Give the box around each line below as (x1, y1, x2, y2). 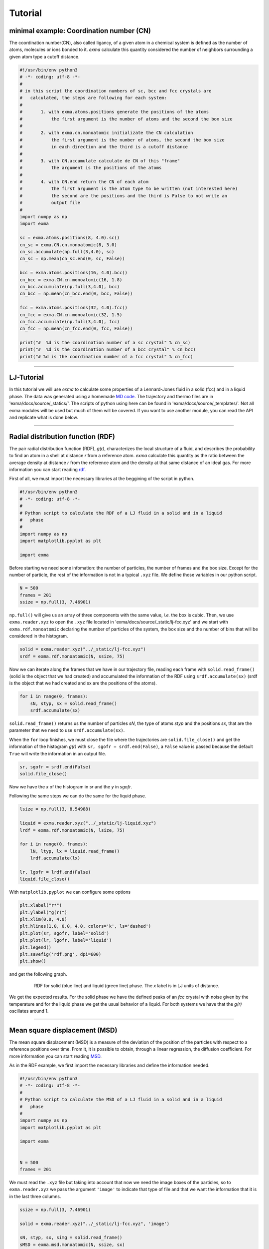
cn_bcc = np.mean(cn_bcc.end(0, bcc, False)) (19, 291, 133, 297)
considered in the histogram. (9, 633, 68, 639)
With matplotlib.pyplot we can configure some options (9, 889, 131, 895)
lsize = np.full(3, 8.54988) (19, 806, 91, 812)
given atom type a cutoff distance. (9, 53, 80, 59)
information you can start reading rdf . (9, 466, 86, 472)
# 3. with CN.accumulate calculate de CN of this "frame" (19, 158, 180, 163)
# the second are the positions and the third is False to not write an (19, 193, 228, 198)
